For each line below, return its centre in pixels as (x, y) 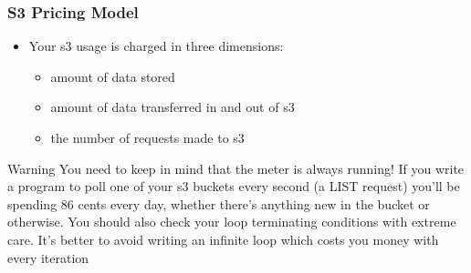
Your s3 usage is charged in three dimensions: (156, 46)
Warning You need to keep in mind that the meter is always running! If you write (236, 168)
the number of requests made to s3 (147, 137)
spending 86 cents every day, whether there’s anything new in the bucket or (219, 203)
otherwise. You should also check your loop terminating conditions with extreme (232, 222)
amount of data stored (113, 76)
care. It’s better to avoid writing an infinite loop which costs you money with (223, 239)
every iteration (48, 257)
